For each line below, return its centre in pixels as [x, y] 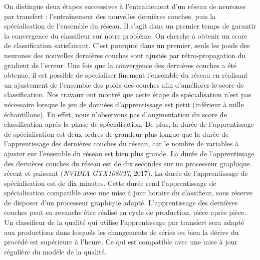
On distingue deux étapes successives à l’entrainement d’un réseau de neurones [125, 6]
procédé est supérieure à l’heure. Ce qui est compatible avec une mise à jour [121, 242]
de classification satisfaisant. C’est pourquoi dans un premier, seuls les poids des [127, 45]
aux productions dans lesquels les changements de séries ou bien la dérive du [121, 232]
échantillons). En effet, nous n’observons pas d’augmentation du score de [115, 114]
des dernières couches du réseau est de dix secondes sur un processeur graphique [127, 163]
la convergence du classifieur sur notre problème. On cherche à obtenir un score [126, 35]
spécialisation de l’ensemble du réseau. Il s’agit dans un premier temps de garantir [130, 26]
